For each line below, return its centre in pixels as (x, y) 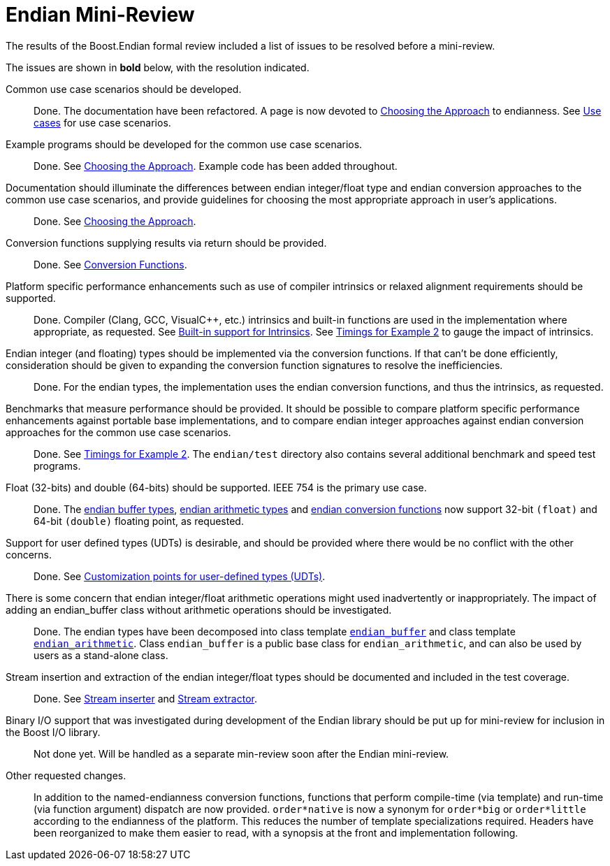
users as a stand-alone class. (101, 655)
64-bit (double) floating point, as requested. (139, 521)
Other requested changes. (66, 775)
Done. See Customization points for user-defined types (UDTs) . (180, 576)
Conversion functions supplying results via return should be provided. (166, 243)
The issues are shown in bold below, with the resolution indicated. (158, 67)
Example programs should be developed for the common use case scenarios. (184, 144)
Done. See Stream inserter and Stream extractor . (146, 698)
